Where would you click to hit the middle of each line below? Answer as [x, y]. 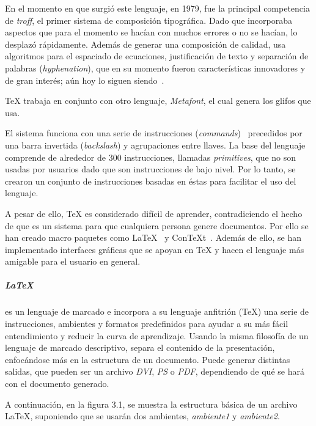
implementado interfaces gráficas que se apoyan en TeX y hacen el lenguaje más [155, 249]
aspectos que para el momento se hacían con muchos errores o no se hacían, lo [151, 32]
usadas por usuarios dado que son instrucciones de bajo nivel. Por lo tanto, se [150, 169]
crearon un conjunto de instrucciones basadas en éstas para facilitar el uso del [151, 181]
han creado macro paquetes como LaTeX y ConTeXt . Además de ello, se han [153, 237]
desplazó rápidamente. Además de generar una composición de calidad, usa [145, 44]
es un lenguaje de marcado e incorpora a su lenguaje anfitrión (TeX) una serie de [157, 311]
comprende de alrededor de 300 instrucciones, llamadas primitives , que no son [151, 157]
